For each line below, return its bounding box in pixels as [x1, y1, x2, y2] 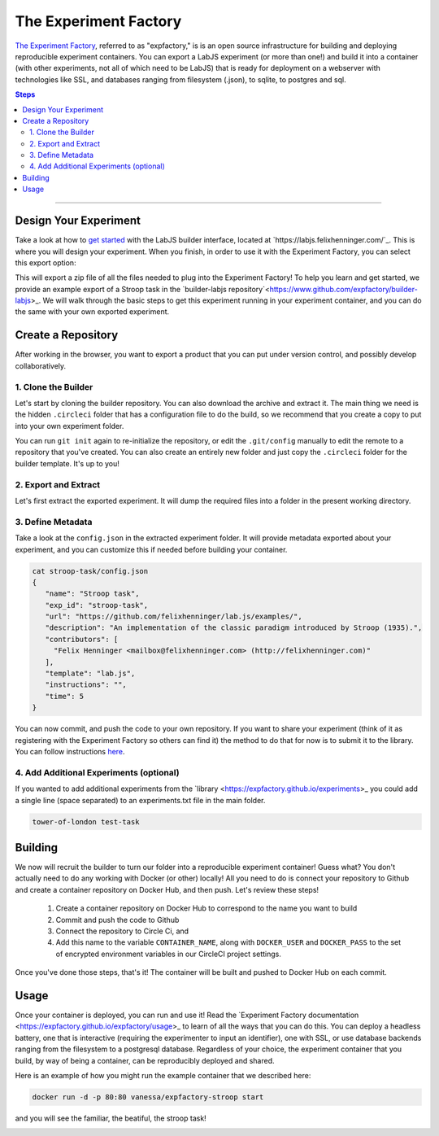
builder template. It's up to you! [15, 458, 120, 468]
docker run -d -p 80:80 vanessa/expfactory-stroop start [32, 1092, 264, 1102]
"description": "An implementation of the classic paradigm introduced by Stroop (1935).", [45, 623, 423, 632]
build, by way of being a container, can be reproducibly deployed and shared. [15, 1055, 276, 1065]
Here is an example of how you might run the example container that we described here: [15, 1070, 311, 1080]
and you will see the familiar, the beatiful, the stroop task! [15, 1113, 206, 1123]
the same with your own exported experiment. [15, 307, 170, 317]
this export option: [15, 257, 76, 268]
